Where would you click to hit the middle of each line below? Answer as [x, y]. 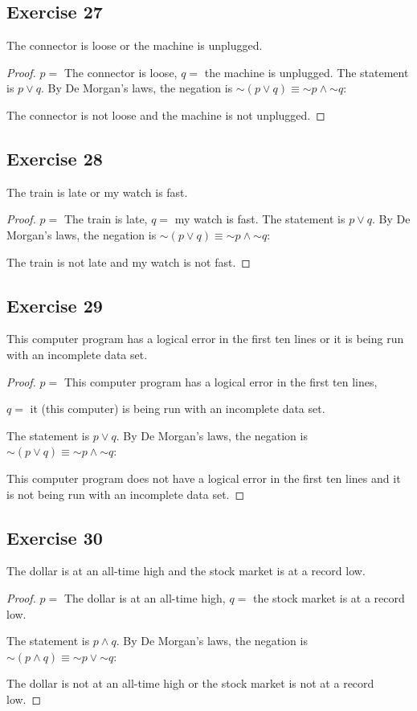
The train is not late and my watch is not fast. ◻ [129, 262]
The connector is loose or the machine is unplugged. [135, 45]
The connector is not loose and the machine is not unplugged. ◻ [166, 114]
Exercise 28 [55, 158]
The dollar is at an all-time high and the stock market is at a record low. [186, 571]
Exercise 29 [55, 305]
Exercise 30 [55, 537]
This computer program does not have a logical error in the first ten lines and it [204, 478]
